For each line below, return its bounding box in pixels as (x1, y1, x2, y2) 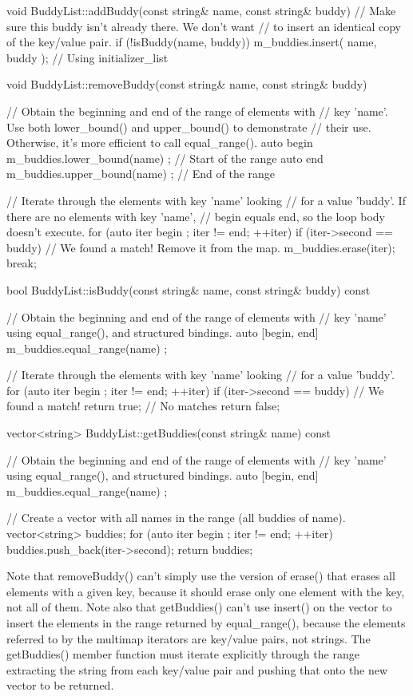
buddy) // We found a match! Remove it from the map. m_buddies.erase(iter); (6, 239, 395, 255)
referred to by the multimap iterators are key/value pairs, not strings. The (6, 630, 371, 647)
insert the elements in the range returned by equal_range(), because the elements (6, 615, 406, 631)
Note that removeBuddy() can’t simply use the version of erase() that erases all (6, 567, 395, 584)
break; (6, 255, 37, 271)
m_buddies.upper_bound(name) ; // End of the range (6, 165, 276, 182)
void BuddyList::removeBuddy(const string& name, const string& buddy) (6, 76, 367, 93)
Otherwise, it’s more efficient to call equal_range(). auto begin (6, 134, 313, 151)
